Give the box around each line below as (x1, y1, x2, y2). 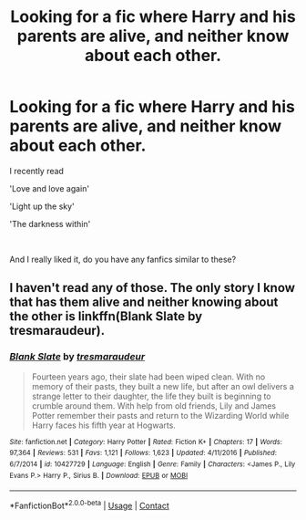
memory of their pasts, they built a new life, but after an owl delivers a (31, 380, 294, 391)
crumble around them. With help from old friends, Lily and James (31, 400, 276, 411)
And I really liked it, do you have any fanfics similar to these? (9, 254, 237, 265)
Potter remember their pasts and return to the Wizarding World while (31, 410, 290, 421)
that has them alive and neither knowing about (9, 295, 279, 310)
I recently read (9, 165, 64, 176)
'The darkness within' (9, 218, 91, 229)
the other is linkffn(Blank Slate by (9, 308, 203, 325)
